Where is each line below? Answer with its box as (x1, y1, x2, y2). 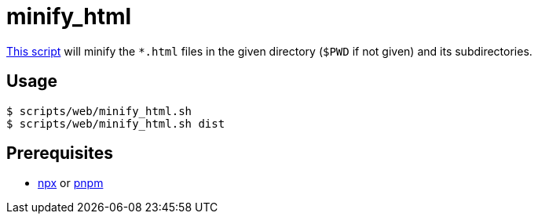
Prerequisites (6, 143, 113, 164)
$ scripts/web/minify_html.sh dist (6, 117, 225, 130)
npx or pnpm (38, 176, 104, 190)
